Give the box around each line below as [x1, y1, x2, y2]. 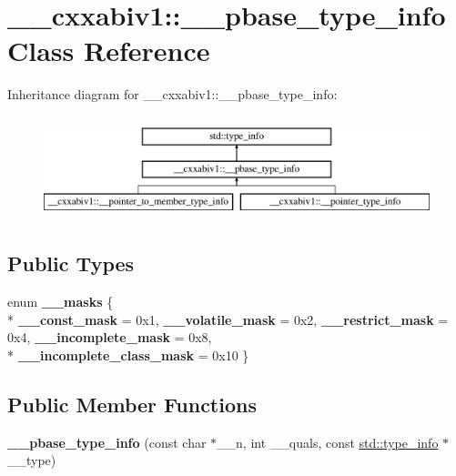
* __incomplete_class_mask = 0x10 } [7, 345, 249, 364]
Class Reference [7, 32, 210, 69]
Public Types [7, 249, 135, 278]
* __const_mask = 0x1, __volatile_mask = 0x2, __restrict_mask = [7, 309, 449, 329]
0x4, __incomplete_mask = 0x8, [7, 328, 212, 347]
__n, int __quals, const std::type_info [217, 432, 439, 451]
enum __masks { [7, 292, 114, 311]
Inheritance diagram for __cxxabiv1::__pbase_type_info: [7, 85, 338, 104]
